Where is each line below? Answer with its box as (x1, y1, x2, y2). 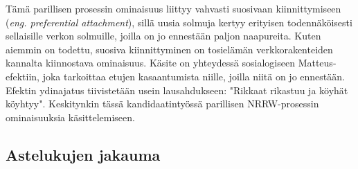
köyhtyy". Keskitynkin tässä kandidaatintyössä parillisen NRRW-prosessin (6, 96, 319, 111)
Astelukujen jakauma (6, 143, 161, 165)
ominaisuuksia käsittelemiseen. (6, 109, 135, 124)
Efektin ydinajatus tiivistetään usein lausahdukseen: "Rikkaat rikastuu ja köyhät (6, 82, 348, 97)
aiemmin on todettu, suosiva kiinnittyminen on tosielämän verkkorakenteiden (6, 42, 333, 56)
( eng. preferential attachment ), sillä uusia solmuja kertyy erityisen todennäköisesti (6, 15, 352, 29)
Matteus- (298, 55, 337, 70)
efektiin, (6, 69, 40, 83)
